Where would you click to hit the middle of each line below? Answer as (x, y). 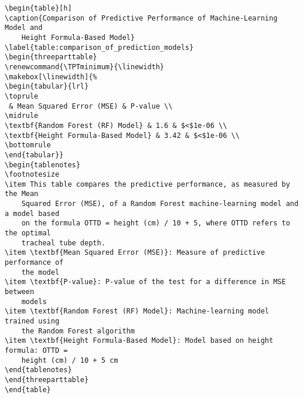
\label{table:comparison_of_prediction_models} (99, 47)
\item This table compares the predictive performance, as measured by (147, 184)
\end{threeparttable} (47, 380)
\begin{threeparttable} (51, 57)
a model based (32, 213)
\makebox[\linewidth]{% (51, 77)
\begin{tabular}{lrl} (47, 87)
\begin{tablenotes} (42, 165)
